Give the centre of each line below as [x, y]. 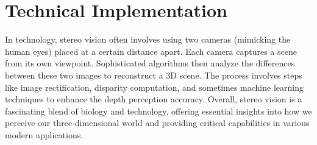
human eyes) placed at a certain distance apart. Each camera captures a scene [151, 51]
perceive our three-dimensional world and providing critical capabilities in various [157, 123]
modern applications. [44, 134]
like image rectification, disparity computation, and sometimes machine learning [154, 87]
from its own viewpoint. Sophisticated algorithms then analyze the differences [150, 63]
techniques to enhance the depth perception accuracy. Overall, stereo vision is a [154, 99]
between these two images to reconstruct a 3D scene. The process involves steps [154, 75]
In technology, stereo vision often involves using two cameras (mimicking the [148, 39]
